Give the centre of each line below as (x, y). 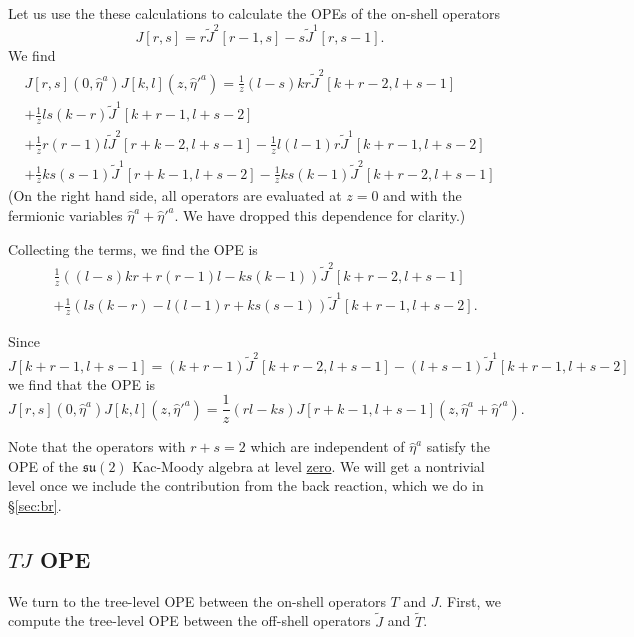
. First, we (469, 600)
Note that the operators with (97, 446)
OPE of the (43, 465)
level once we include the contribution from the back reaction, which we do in (246, 485)
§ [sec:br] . (35, 505)
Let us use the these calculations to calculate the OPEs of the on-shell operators (254, 13)
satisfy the (458, 446)
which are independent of (327, 446)
